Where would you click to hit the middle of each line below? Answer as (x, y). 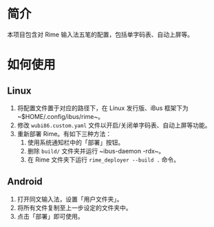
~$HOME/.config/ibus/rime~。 (61, 116)
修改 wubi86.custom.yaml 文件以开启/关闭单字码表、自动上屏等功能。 (114, 125)
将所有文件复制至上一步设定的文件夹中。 (74, 208)
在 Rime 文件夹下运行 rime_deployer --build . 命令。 (104, 160)
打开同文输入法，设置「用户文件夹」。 (70, 199)
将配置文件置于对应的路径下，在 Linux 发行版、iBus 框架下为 (103, 108)
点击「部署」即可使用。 (50, 216)
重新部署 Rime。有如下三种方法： (64, 133)
